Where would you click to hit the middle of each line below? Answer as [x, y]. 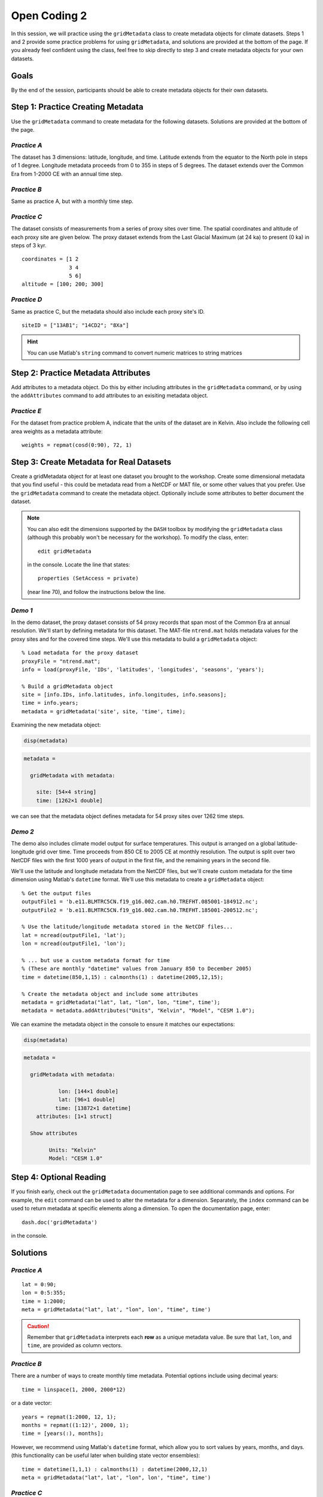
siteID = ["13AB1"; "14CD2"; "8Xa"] [75, 325]
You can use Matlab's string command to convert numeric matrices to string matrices [135, 353]
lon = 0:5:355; [44, 1293]
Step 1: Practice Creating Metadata [77, 107]
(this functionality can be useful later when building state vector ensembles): [106, 1456]
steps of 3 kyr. [29, 245]
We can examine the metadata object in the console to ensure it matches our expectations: [123, 1024]
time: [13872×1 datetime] [93, 1108]
